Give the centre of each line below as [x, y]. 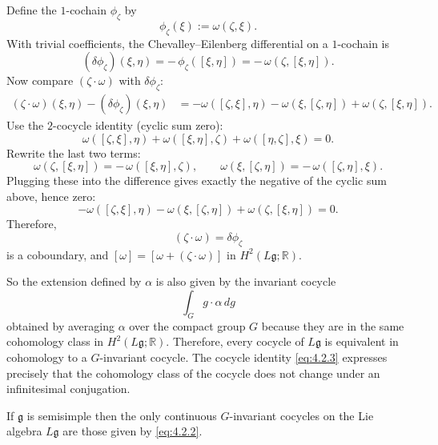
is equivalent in [362, 341]
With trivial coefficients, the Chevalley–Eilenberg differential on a [167, 43]
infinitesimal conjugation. [68, 389]
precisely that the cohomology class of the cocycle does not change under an [193, 373]
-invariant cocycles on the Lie [301, 415]
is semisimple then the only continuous [122, 415]
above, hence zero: [51, 196]
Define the [32, 10]
